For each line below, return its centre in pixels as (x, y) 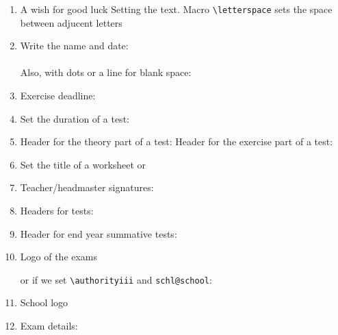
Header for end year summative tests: (99, 233)
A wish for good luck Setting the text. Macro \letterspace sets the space (176, 9)
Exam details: (49, 326)
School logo (44, 302)
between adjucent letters (71, 22)
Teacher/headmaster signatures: (87, 187)
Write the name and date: (74, 46)
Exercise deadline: (58, 96)
